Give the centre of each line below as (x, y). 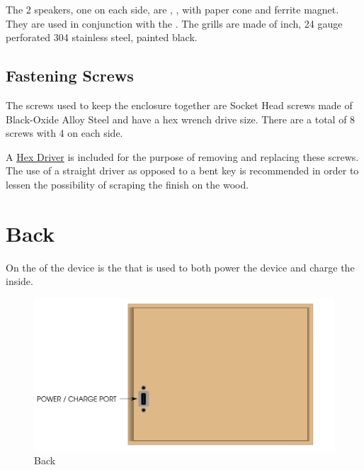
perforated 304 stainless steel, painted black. (102, 37)
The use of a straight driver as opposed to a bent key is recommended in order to (182, 170)
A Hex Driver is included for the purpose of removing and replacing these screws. (182, 156)
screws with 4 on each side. (64, 133)
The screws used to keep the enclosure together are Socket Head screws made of (179, 105)
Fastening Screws (70, 75)
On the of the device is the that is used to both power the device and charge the (180, 267)
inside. (19, 281)
